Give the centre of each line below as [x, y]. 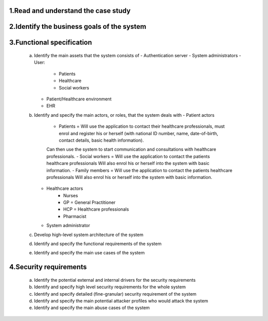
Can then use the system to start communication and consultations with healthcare [131, 150]
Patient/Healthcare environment [79, 99]
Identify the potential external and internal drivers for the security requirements [115, 280]
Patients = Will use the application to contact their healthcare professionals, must [142, 126]
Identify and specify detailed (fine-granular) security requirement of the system [115, 294]
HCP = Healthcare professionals [96, 209]
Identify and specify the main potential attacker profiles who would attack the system [121, 301]
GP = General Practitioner [90, 202]
